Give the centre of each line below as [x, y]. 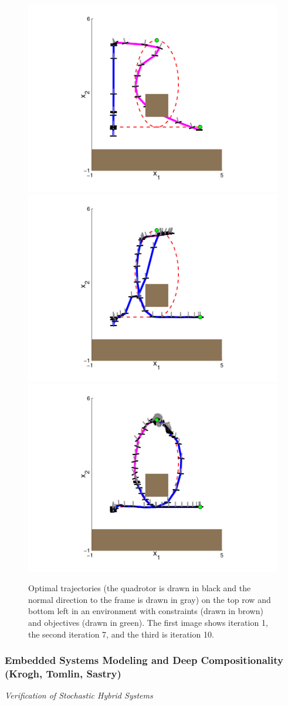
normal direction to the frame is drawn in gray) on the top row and [150, 599]
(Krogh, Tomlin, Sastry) [63, 673]
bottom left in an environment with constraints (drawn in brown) [146, 611]
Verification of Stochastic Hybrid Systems [79, 695]
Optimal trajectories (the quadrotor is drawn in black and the [140, 588]
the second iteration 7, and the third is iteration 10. [121, 634]
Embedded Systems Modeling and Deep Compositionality [144, 660]
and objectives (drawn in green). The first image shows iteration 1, [148, 622]
